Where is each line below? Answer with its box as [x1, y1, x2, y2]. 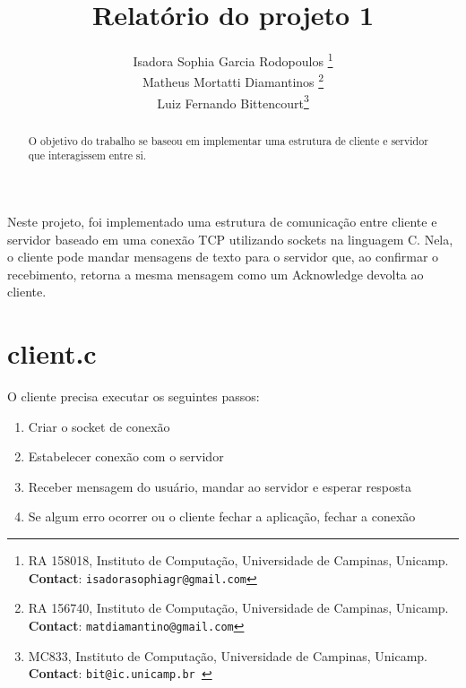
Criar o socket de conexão [28, 417, 170, 435]
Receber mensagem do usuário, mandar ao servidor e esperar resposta [28, 477, 411, 495]
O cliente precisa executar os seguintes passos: [7, 387, 260, 406]
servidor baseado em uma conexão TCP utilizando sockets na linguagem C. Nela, [7, 229, 453, 248]
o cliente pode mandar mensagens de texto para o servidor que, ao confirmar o [7, 247, 439, 266]
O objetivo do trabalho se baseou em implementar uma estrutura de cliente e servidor [28, 133, 428, 148]
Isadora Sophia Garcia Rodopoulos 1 [133, 49, 333, 70]
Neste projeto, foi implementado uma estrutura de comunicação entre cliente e [7, 211, 437, 230]
